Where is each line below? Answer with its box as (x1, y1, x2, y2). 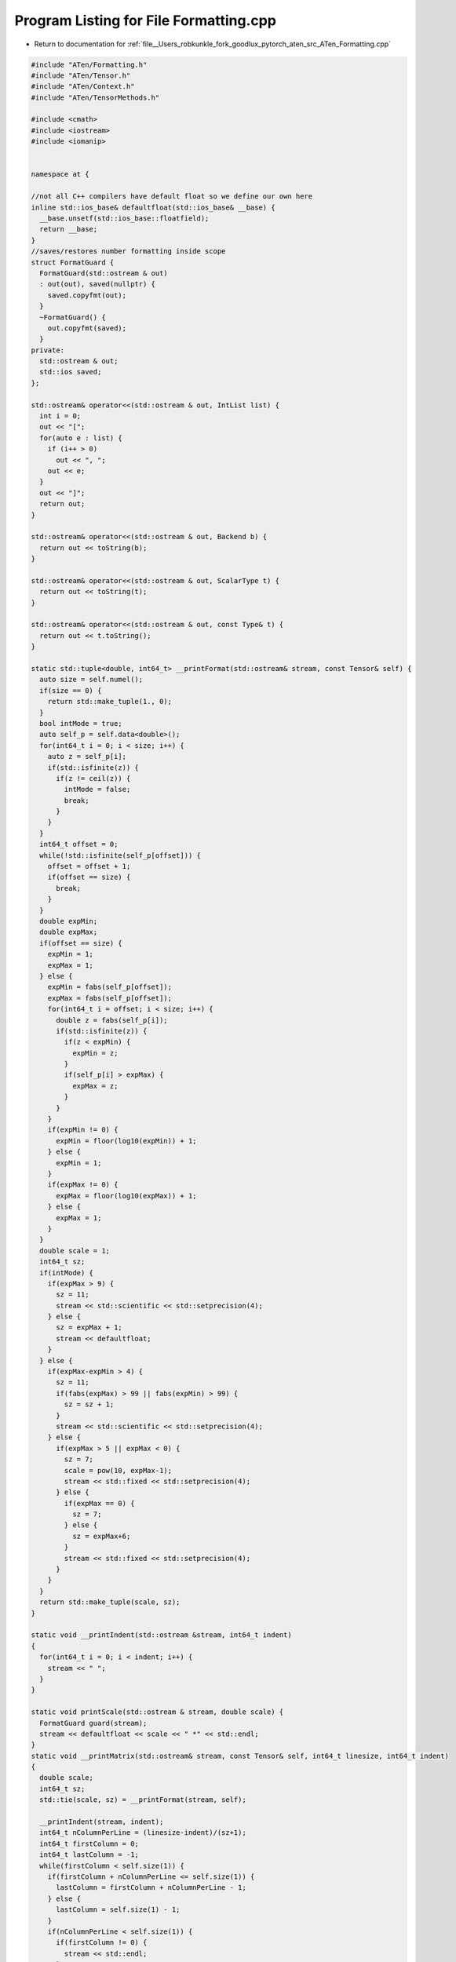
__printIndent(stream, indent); (39, 1818, 164, 1826)
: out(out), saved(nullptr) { (39, 279, 156, 289)
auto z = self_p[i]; (47, 752, 127, 761)
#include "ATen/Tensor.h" (31, 71, 131, 80)
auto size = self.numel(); (39, 675, 144, 684)
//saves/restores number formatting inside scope (31, 247, 226, 256)
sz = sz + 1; (64, 1400, 115, 1409)
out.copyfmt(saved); (47, 323, 127, 333)
